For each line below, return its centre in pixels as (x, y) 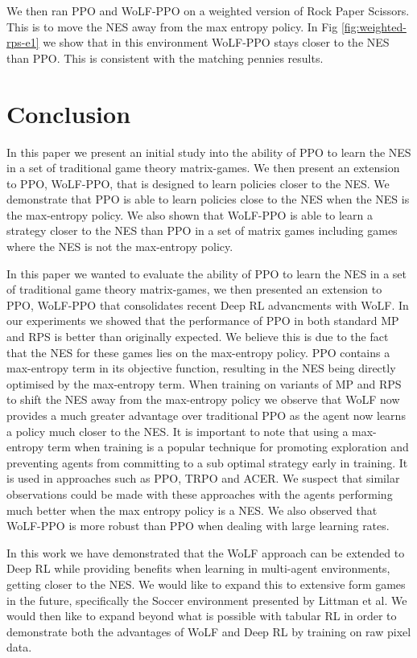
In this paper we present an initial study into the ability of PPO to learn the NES (209, 152)
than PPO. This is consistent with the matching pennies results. (165, 58)
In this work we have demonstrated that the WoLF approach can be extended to (206, 552)
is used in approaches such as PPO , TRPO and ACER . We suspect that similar (203, 478)
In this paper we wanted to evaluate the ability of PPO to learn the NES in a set (207, 273)
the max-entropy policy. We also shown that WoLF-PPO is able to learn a (190, 214)
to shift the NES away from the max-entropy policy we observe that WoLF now (203, 399)
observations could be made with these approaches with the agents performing (200, 493)
